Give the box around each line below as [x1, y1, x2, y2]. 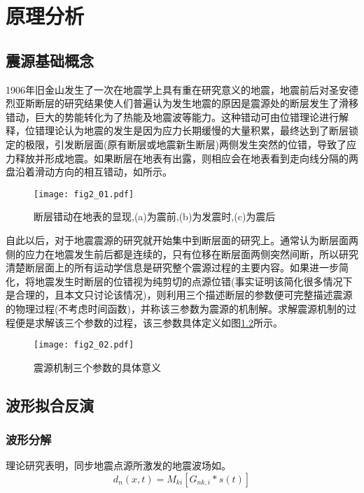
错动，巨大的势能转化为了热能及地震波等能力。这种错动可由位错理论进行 [6, 109, 339, 124]
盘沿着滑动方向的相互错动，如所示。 [6, 164, 172, 179]
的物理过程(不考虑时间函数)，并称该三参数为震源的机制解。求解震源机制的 [6, 301, 346, 315]
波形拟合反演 [6, 394, 94, 415]
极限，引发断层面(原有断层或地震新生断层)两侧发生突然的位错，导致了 [24, 136, 346, 151]
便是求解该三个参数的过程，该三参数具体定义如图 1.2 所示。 [15, 315, 283, 329]
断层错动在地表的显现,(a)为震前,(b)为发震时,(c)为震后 [34, 209, 276, 224]
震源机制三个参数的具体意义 [34, 359, 161, 374]
